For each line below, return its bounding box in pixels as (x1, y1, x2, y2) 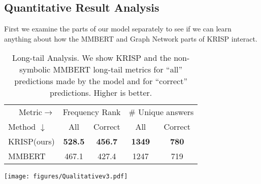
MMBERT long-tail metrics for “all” (53, 63, 183, 76)
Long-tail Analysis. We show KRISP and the (12, 52, 171, 64)
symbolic (19, 63, 51, 76)
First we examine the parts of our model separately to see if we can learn (4, 23, 232, 34)
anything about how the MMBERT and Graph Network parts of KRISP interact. (4, 33, 257, 44)
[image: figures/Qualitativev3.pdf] (4, 173, 128, 180)
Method (8, 121, 36, 133)
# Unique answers (128, 106, 194, 118)
